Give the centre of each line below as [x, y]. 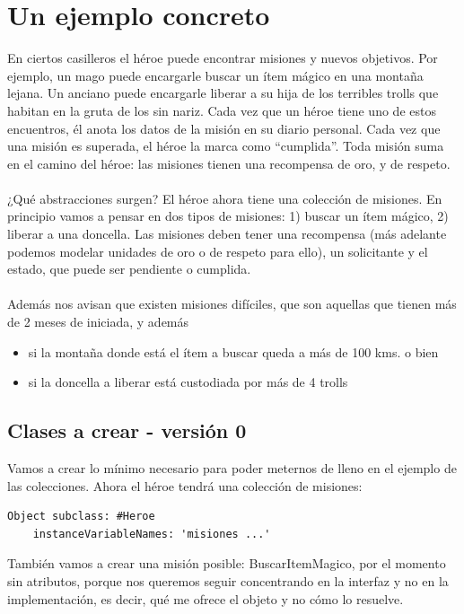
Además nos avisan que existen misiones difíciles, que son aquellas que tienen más [232, 304]
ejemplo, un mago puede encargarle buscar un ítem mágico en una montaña [215, 75]
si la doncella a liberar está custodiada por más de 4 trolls [188, 382]
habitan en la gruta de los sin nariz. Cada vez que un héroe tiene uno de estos [222, 110]
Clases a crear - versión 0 [127, 430]
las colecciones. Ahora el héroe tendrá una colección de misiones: [185, 485]
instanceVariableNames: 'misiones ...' [152, 534]
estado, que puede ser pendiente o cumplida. [129, 269]
